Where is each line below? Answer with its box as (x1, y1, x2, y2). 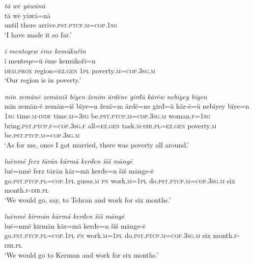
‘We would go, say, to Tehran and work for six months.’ (4, 194, 171, 205)
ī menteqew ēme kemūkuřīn (4, 46, 86, 56)
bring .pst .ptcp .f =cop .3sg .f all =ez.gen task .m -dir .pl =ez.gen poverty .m (4, 120, 217, 130)
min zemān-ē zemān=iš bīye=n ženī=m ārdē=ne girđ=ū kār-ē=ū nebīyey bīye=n (4, 101, 249, 111)
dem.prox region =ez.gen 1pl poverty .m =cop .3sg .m (4, 65, 155, 75)
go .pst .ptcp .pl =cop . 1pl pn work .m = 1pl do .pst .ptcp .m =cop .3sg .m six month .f (4, 230, 238, 240)
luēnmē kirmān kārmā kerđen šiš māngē (4, 211, 125, 221)
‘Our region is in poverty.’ (4, 75, 81, 85)
